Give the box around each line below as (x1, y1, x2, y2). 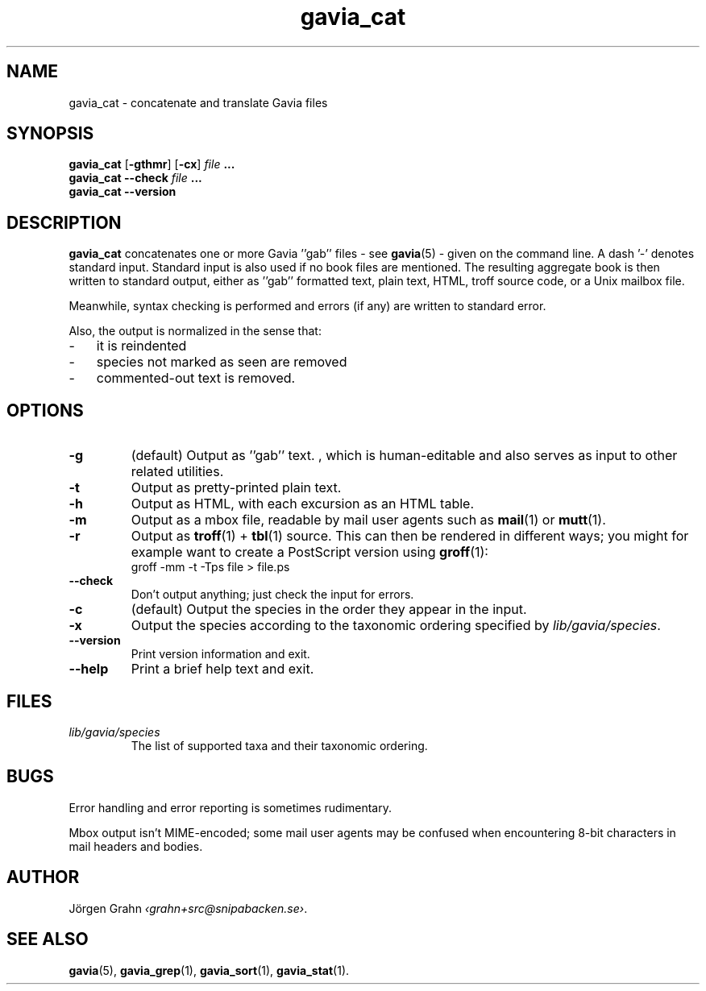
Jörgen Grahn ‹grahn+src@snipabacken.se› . (69, 901, 308, 915)
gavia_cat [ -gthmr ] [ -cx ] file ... (69, 157, 235, 172)
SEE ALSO (6, 929, 89, 950)
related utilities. (131, 463, 224, 480)
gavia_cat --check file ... (69, 171, 202, 185)
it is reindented (96, 338, 187, 355)
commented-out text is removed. (96, 370, 296, 387)
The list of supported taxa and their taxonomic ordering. (131, 738, 428, 753)
